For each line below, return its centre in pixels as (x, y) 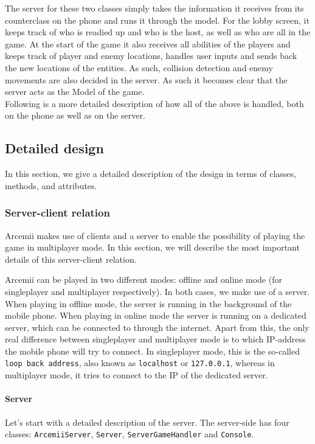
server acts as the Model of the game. (75, 92)
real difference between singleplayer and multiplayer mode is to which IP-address (155, 339)
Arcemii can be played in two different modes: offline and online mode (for (144, 279)
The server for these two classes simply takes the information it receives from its (154, 8)
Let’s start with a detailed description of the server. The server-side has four (147, 422)
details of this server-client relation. (71, 259)
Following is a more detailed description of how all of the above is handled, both (154, 103)
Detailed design (54, 148)
